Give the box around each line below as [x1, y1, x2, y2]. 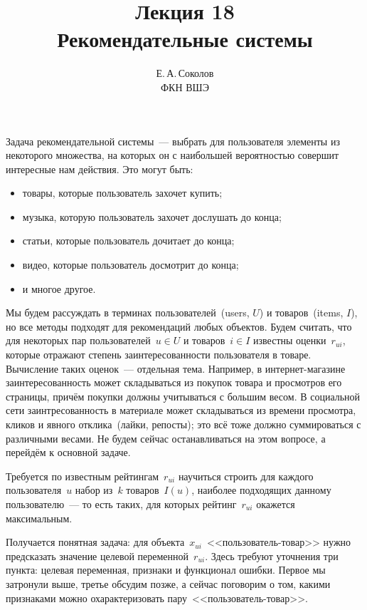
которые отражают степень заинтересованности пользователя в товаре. [6, 347, 312, 362]
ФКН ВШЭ [161, 79, 209, 94]
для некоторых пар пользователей [6, 333, 151, 348]
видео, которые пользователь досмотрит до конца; [22, 257, 239, 272]
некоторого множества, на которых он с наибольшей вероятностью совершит [6, 148, 339, 162]
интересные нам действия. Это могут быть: [6, 161, 193, 176]
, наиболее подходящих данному [191, 482, 331, 497]
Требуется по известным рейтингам [6, 468, 159, 483]
